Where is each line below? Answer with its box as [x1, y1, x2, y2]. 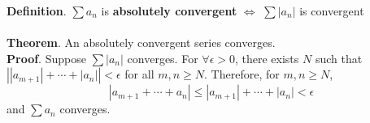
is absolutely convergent [101, 2, 237, 19]
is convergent [299, 2, 364, 19]
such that [315, 49, 363, 66]
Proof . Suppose [7, 49, 86, 66]
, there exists [234, 49, 299, 66]
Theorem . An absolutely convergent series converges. [7, 34, 276, 51]
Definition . [7, 2, 67, 19]
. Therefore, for [204, 66, 280, 83]
